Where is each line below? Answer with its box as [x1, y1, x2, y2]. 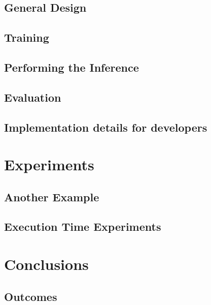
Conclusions [4, 254, 89, 274]
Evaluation [4, 89, 61, 105]
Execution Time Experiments [4, 219, 161, 234]
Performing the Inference [4, 59, 139, 75]
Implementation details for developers [4, 119, 207, 135]
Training [4, 29, 49, 45]
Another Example [4, 189, 99, 204]
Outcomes [4, 288, 57, 304]
